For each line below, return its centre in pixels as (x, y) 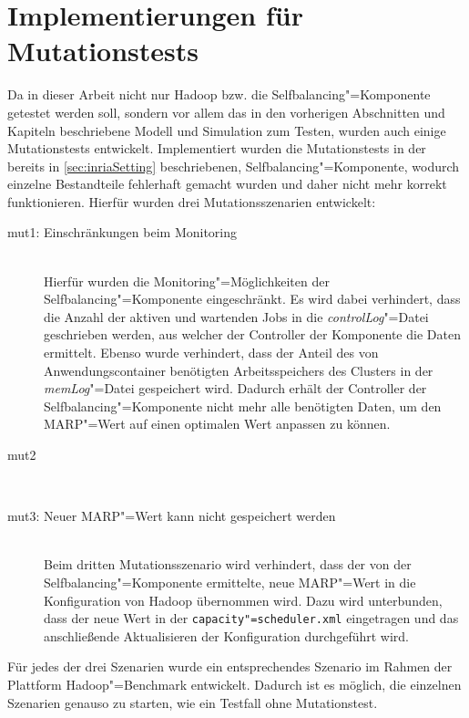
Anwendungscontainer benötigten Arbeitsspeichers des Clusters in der (239, 370)
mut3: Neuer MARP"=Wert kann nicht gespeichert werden (172, 516)
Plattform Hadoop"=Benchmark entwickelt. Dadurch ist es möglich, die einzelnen (234, 684)
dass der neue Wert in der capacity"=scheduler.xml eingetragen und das (251, 618)
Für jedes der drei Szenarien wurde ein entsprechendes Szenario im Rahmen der (230, 666)
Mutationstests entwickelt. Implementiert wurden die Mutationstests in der (217, 148)
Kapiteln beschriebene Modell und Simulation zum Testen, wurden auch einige (227, 130)
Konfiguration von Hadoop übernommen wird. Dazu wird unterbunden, (243, 600)
